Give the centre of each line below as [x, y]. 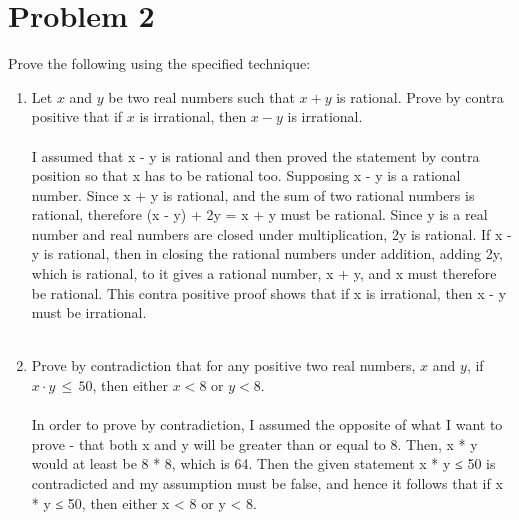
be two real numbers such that [201, 96]
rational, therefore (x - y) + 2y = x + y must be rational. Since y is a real [259, 214]
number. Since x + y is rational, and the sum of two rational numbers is [253, 194]
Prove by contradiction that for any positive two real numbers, [223, 365]
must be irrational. [89, 312]
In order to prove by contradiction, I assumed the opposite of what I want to [267, 424]
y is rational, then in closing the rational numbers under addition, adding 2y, [267, 253]
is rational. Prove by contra [420, 96]
